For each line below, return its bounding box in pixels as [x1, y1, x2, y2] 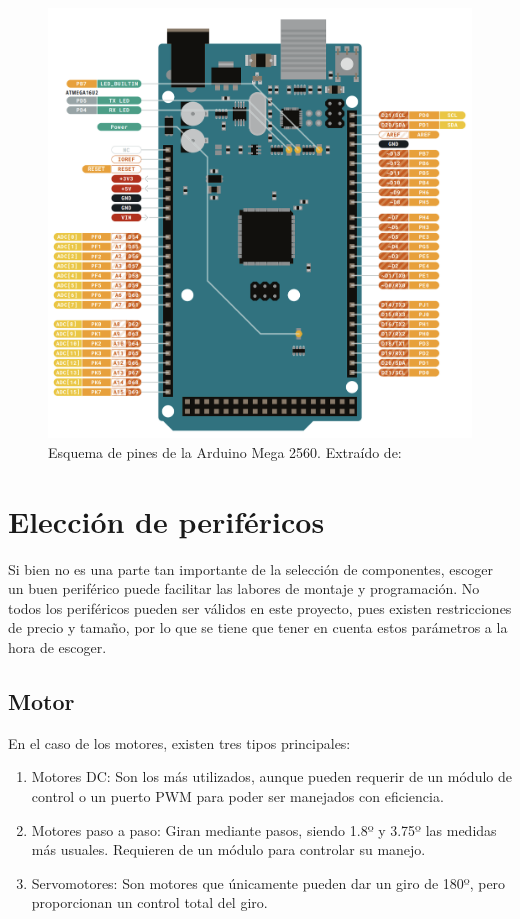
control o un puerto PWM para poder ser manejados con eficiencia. [31, 785, 444, 806]
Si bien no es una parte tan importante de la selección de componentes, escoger [8, 558, 493, 579]
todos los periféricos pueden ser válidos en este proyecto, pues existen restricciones [8, 597, 512, 618]
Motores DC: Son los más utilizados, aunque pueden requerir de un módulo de [31, 766, 512, 787]
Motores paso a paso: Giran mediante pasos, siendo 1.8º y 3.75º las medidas [31, 819, 497, 840]
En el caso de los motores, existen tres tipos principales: [8, 732, 351, 753]
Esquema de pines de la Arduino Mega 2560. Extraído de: [48, 441, 402, 462]
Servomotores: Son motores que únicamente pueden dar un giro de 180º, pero [31, 872, 506, 893]
